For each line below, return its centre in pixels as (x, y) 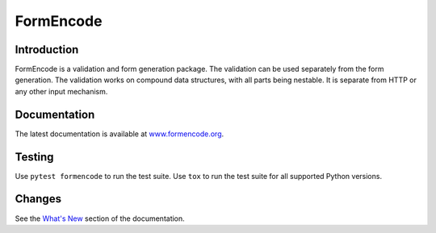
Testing (34, 157)
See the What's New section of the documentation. (100, 218)
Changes (38, 199)
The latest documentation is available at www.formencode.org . (119, 134)
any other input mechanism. (61, 91)
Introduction (47, 50)
